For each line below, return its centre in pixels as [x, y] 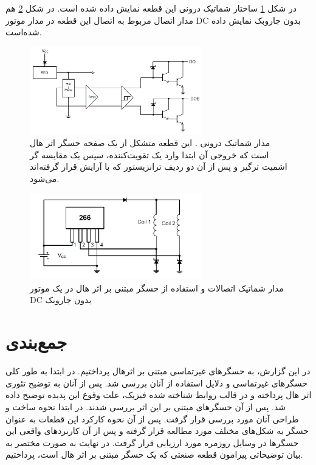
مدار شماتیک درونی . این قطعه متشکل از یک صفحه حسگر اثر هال [150, 143]
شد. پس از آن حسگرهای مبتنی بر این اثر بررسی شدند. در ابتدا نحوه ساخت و [146, 406]
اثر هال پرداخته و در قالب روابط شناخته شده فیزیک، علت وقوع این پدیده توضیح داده [159, 395]
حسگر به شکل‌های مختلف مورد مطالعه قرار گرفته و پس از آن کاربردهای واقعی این [157, 431]
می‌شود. [45, 178]
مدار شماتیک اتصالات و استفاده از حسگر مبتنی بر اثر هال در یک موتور [157, 288]
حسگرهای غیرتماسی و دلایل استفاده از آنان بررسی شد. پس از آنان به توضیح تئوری [156, 383]
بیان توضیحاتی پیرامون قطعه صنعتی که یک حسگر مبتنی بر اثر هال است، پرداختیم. [154, 454]
